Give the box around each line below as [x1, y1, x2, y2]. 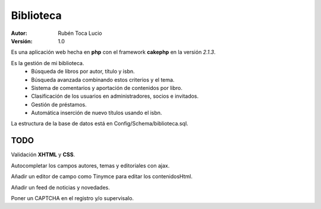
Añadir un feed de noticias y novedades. [11, 184, 110, 191]
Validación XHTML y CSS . [11, 151, 75, 158]
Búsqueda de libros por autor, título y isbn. [31, 68, 135, 75]
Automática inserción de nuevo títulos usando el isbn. [31, 110, 162, 117]
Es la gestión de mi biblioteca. [11, 59, 84, 66]
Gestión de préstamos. [31, 101, 87, 108]
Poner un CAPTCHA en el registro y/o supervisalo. [11, 194, 134, 201]
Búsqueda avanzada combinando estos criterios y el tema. [31, 76, 175, 83]
